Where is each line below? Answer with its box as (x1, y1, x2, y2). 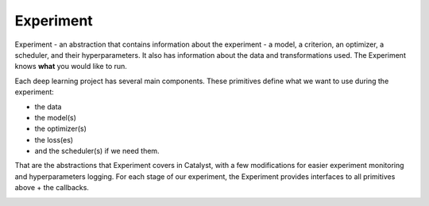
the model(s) (34, 113, 77, 122)
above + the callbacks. (14, 183, 89, 193)
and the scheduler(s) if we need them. (34, 147, 160, 156)
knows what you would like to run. (14, 62, 127, 71)
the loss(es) (34, 135, 74, 144)
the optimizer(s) (34, 124, 87, 134)
